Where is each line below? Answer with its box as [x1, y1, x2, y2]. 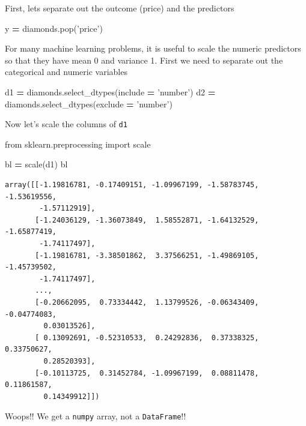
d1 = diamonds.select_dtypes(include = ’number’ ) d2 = [5, 85, 216, 98]
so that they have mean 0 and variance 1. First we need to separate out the [5, 53, 283, 66]
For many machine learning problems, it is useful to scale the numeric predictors [5, 42, 301, 55]
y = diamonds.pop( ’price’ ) [5, 22, 103, 34]
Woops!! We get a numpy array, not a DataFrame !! [5, 410, 186, 422]
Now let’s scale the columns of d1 [5, 118, 127, 130]
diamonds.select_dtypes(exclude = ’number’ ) [5, 97, 173, 110]
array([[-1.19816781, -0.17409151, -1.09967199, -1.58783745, [5, 181, 259, 189]
